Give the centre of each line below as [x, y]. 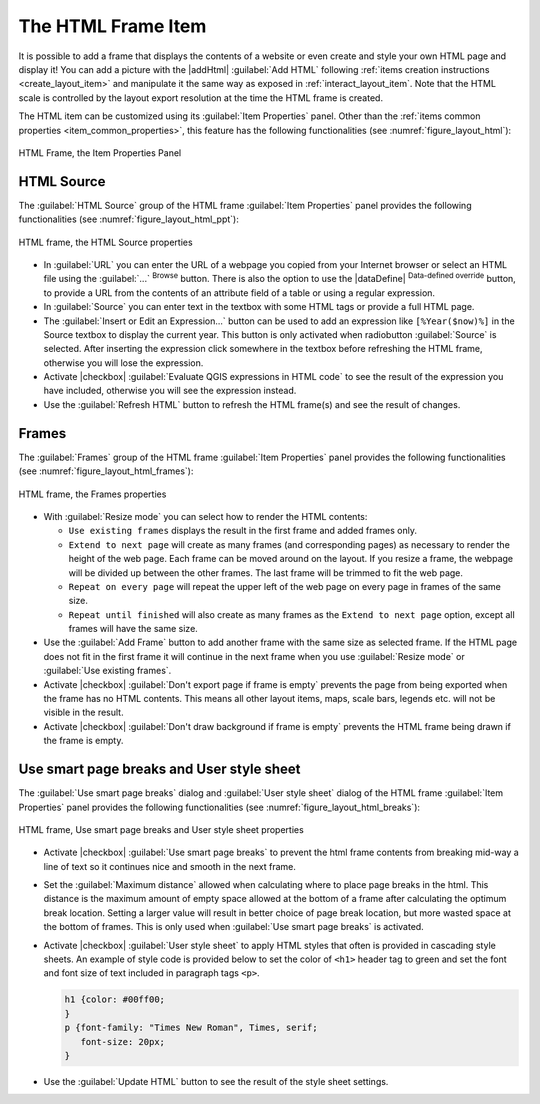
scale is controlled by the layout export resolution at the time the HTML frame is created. [201, 97]
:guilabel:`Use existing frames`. [107, 671]
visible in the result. [83, 712]
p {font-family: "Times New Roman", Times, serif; [191, 1028]
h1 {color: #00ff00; [114, 999]
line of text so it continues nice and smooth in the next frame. [170, 866]
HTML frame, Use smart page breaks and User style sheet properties [161, 829]
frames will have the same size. [133, 629]
